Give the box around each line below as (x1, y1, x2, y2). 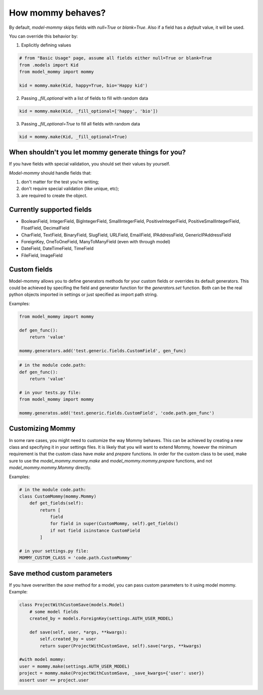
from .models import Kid (19, 62, 79, 68)
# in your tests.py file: (19, 390, 81, 395)
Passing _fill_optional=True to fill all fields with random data (21, 121, 140, 126)
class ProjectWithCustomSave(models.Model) (19, 602, 125, 608)
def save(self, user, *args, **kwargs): (29, 629, 128, 635)
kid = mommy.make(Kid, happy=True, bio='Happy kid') (19, 83, 148, 88)
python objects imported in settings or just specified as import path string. (9, 292, 158, 297)
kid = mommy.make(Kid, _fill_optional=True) (19, 134, 128, 139)
